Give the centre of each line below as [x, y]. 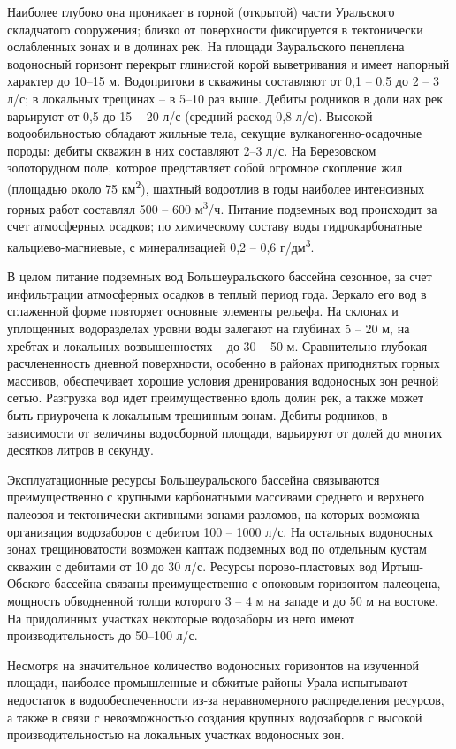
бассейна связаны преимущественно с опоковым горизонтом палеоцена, [247, 583]
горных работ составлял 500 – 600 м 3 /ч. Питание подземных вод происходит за [222, 207]
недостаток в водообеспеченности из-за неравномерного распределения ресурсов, [226, 699]
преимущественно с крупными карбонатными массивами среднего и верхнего [216, 497]
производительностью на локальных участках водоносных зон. [176, 734]
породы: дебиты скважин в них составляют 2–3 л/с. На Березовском [192, 150]
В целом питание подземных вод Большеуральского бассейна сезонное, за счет [220, 276]
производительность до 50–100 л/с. [103, 635]
